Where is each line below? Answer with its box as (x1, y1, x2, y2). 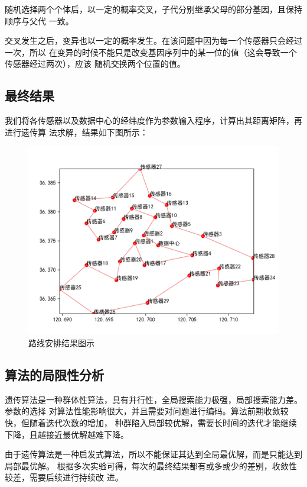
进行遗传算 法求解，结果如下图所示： (5, 125, 148, 138)
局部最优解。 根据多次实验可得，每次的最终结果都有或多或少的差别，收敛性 (5, 459, 297, 472)
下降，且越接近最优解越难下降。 (5, 428, 129, 440)
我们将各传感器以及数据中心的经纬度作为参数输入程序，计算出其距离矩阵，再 (5, 114, 302, 127)
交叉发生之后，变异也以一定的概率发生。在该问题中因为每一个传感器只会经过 (5, 34, 302, 47)
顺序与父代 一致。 (5, 14, 74, 27)
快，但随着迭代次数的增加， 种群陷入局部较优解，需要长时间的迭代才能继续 (5, 416, 297, 428)
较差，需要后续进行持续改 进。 (5, 471, 123, 483)
